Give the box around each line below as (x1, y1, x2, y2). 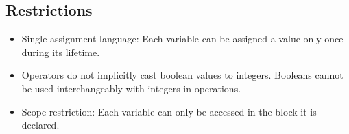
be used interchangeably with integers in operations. (21, 81, 241, 95)
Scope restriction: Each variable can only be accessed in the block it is (21, 104, 317, 118)
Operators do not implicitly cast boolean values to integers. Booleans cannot (21, 68, 344, 82)
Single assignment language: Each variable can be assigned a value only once (21, 31, 344, 46)
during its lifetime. (21, 44, 100, 59)
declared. (21, 118, 60, 132)
